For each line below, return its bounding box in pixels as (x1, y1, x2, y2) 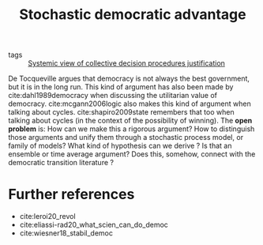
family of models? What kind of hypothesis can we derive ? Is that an (8, 141, 232, 151)
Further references (8, 186, 135, 203)
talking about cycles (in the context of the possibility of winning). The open (8, 116, 253, 126)
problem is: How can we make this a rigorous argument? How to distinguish (8, 124, 255, 134)
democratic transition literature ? (8, 158, 115, 168)
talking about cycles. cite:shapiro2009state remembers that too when (8, 107, 235, 117)
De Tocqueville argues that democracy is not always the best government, (8, 73, 250, 84)
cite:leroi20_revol (19, 212, 77, 221)
